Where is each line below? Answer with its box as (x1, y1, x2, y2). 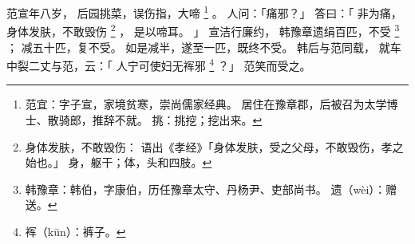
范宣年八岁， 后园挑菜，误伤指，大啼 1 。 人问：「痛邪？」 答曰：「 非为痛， (6, 2, 402, 21)
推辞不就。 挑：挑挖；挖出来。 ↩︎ (92, 111, 263, 128)
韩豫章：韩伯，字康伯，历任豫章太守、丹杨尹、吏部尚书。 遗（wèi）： (25, 180, 386, 197)
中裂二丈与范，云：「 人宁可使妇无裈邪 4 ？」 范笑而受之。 (6, 55, 311, 73)
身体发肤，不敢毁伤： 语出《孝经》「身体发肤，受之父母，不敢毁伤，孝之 (25, 138, 404, 155)
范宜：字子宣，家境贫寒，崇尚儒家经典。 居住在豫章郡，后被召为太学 (25, 96, 387, 112)
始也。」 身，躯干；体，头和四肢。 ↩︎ (25, 154, 212, 171)
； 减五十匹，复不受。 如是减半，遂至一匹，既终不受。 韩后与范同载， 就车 (6, 38, 401, 55)
